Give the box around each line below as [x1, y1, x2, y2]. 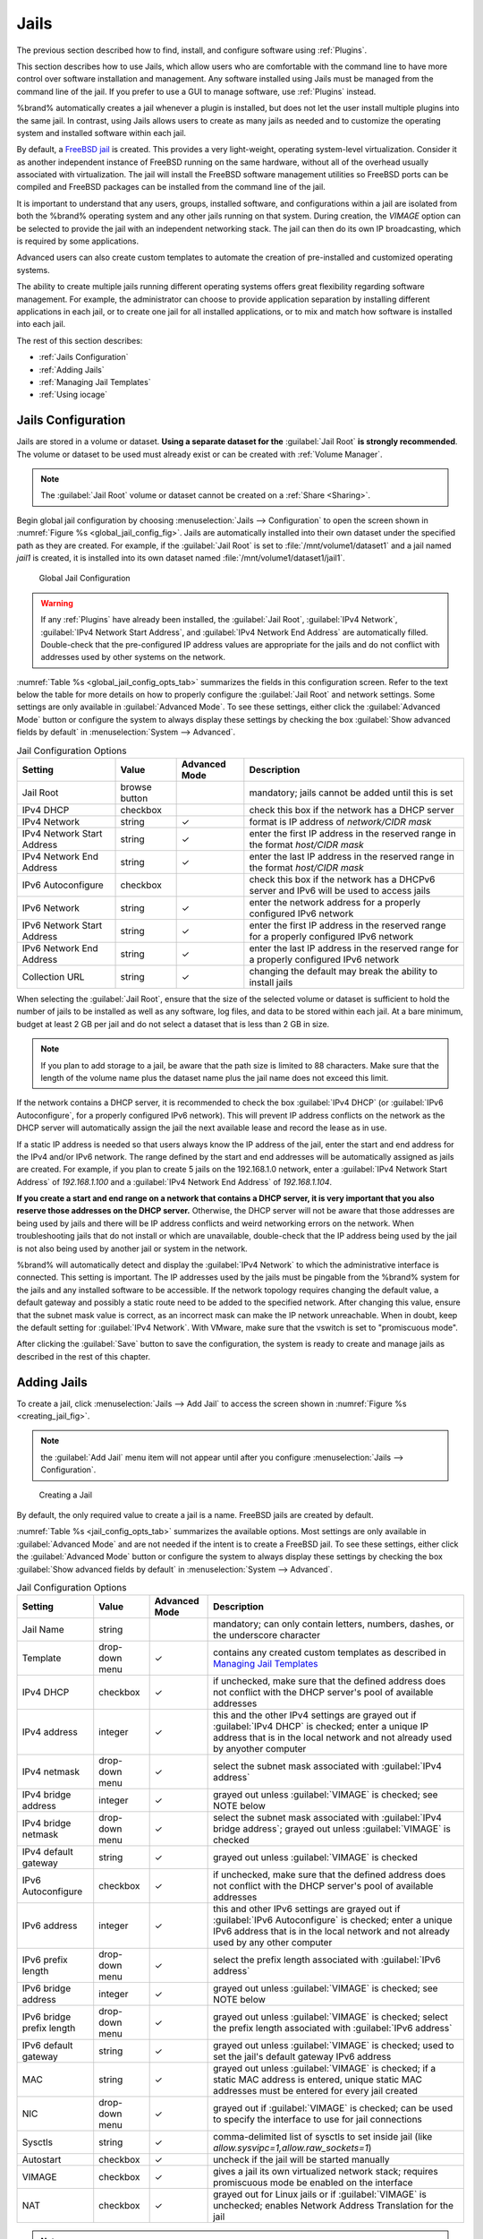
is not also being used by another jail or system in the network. [16, 1243, 248, 1254]
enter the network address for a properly [249, 896, 421, 909]
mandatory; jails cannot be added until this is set [249, 786, 453, 799]
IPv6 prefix [21, 1953, 69, 1966]
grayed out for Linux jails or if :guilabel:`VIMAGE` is [213, 2188, 427, 2200]
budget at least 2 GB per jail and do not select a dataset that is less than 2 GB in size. [16, 1018, 330, 1029]
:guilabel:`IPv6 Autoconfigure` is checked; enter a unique [213, 1914, 453, 1926]
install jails [249, 976, 293, 989]
